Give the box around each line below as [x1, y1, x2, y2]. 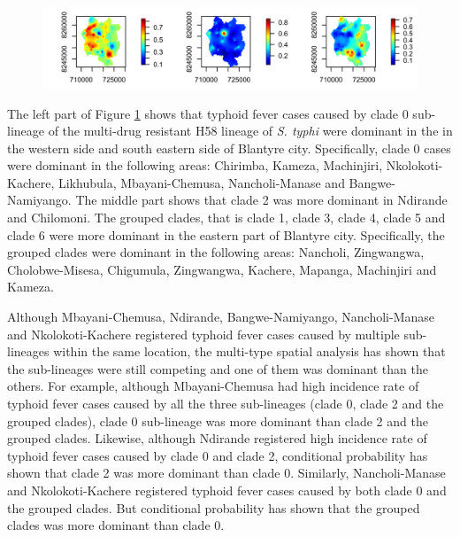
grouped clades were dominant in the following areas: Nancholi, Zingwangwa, [7, 243, 425, 261]
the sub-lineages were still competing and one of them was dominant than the [7, 359, 428, 377]
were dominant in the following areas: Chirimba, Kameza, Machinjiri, [7, 156, 383, 175]
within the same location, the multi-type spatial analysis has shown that [53, 342, 446, 361]
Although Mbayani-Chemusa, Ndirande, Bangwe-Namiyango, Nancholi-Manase [7, 307, 435, 326]
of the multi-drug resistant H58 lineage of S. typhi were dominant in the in [48, 121, 453, 140]
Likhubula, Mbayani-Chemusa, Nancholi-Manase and [57, 173, 345, 191]
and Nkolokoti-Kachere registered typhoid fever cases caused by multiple [7, 324, 400, 343]
